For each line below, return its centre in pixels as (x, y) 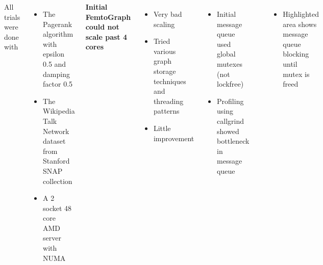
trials (12, 17)
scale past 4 (106, 36)
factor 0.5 (58, 84)
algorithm (58, 34)
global (226, 54)
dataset (54, 141)
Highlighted (301, 14)
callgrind (231, 121)
